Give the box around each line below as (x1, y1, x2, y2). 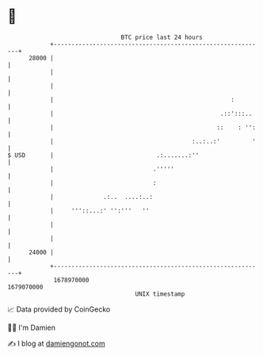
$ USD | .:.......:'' (7, 151, 200, 159)
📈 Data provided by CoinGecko (7, 304, 111, 314)
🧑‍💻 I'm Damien (7, 323, 56, 332)
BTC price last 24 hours (120, 33, 203, 41)
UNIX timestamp (135, 289, 185, 298)
